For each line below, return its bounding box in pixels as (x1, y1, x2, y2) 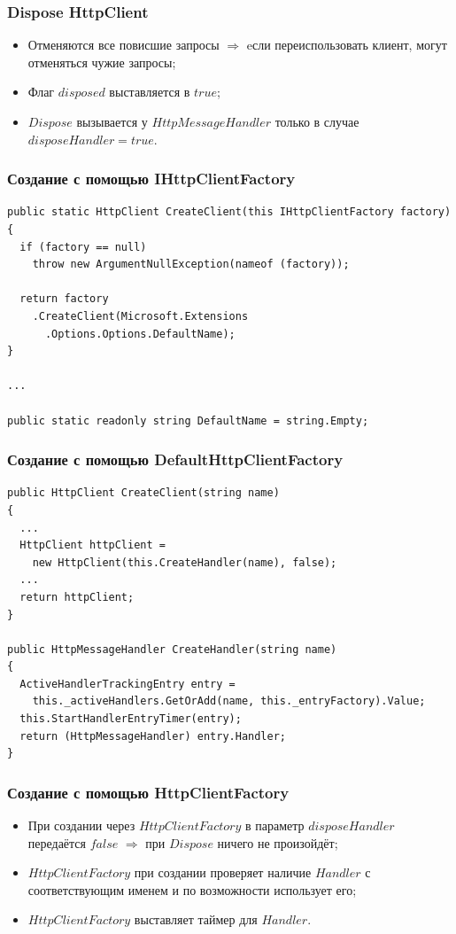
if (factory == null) (19, 240, 147, 253)
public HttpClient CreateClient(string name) (7, 486, 280, 500)
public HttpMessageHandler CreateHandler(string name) (7, 642, 337, 656)
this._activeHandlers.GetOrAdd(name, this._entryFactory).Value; (32, 695, 426, 708)
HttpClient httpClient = (19, 539, 166, 552)
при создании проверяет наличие (134, 863, 312, 882)
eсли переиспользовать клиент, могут (246, 35, 447, 54)
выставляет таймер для (134, 910, 258, 929)
